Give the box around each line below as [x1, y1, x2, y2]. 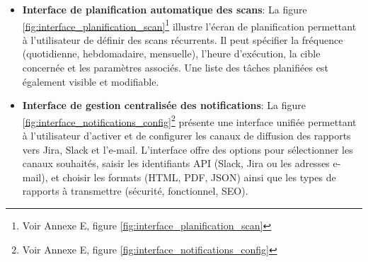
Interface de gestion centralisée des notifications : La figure [22, 98, 306, 113]
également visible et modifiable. [22, 74, 159, 89]
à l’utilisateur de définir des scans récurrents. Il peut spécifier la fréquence [22, 32, 343, 47]
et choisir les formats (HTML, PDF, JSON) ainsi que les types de [51, 169, 336, 184]
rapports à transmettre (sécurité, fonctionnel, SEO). [22, 183, 248, 198]
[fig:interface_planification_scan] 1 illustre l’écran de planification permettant [22, 16, 357, 33]
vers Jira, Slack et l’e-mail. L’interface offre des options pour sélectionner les [22, 142, 353, 156]
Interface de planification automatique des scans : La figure [22, 2, 307, 16]
